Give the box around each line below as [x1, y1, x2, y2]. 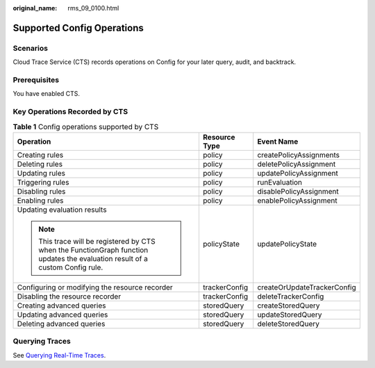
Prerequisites [12, 75, 59, 85]
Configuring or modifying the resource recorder [17, 282, 173, 292]
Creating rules [17, 150, 64, 160]
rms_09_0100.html [67, 4, 119, 12]
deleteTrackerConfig [257, 292, 324, 301]
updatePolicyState [257, 239, 317, 249]
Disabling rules [17, 186, 66, 196]
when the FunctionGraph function [38, 245, 149, 255]
